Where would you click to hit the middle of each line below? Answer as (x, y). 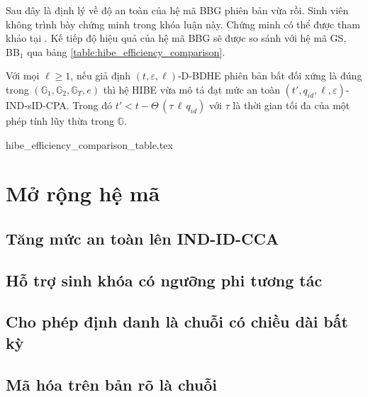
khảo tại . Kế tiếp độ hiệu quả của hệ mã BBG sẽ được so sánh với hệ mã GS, (176, 38)
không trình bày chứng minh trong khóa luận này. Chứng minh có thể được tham (183, 24)
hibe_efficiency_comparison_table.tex (89, 144)
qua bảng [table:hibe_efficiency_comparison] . (126, 51)
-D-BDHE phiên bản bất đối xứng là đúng (270, 76)
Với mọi (23, 76)
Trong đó (93, 105)
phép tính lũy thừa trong (60, 120)
